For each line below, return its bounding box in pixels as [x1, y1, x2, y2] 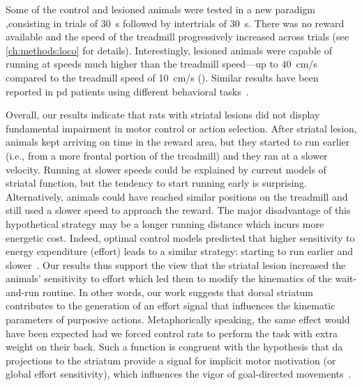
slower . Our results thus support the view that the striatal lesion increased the [6, 257, 346, 272]
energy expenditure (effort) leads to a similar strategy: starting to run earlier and [6, 244, 354, 258]
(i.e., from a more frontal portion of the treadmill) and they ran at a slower [6, 148, 328, 162]
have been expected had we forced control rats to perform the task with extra [6, 325, 338, 340]
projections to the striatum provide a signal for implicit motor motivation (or [6, 353, 336, 367]
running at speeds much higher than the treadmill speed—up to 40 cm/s [6, 56, 317, 71]
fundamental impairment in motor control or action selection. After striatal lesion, [6, 121, 357, 135]
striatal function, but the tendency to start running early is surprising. [6, 176, 307, 190]
